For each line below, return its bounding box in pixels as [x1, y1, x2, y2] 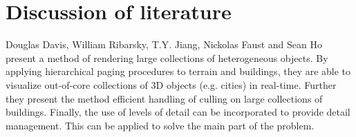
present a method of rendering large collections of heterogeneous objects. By [6, 50, 328, 65]
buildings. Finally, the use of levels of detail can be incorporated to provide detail [6, 105, 350, 119]
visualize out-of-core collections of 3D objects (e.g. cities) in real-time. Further [6, 77, 337, 92]
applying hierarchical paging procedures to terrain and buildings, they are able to [6, 64, 351, 78]
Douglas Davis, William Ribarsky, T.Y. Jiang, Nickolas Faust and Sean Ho [6, 37, 322, 52]
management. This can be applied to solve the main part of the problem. [6, 118, 315, 132]
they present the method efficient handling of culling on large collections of [6, 91, 323, 105]
